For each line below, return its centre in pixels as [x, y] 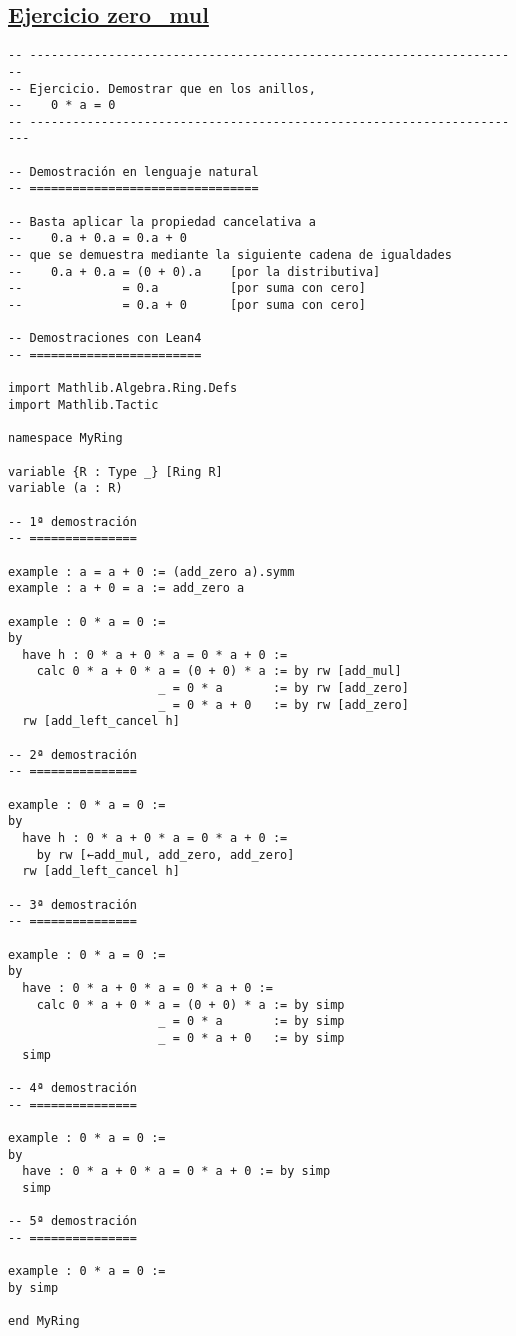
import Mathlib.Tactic [83, 404]
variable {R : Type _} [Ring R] [115, 471]
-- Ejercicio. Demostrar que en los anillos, [162, 88]
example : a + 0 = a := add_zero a [126, 588]
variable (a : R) [65, 488]
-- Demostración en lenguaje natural [133, 171]
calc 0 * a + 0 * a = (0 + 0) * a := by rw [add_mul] [219, 671]
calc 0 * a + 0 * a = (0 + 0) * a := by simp [190, 1004]
